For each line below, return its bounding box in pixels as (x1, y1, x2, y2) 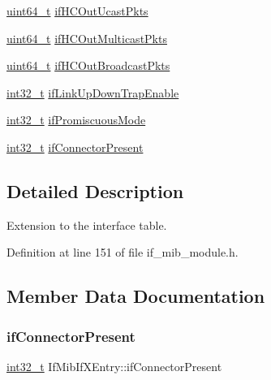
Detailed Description (6, 178, 184, 203)
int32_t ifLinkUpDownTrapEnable (6, 84, 179, 101)
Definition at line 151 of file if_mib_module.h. (6, 244, 239, 261)
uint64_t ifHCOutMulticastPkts (6, 29, 167, 46)
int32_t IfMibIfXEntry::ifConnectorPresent (6, 357, 222, 374)
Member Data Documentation (6, 283, 265, 309)
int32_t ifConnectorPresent (6, 138, 144, 155)
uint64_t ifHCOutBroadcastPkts (6, 57, 170, 74)
